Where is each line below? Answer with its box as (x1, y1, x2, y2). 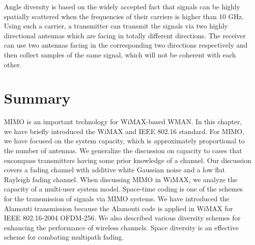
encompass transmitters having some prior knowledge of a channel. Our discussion (4, 155, 252, 165)
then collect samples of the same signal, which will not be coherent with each (4, 49, 236, 59)
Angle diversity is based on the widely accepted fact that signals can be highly (4, 1, 240, 11)
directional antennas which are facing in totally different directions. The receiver (4, 30, 246, 40)
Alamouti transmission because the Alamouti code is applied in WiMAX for (4, 203, 233, 213)
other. (4, 59, 22, 69)
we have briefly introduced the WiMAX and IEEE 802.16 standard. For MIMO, (4, 126, 245, 136)
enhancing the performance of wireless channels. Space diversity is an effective (4, 222, 239, 232)
